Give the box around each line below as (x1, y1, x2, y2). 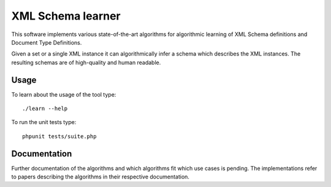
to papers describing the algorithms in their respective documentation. (11, 173, 190, 180)
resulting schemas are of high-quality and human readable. (11, 59, 161, 66)
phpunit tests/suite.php (22, 133, 97, 140)
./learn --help (22, 105, 68, 112)
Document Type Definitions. (11, 38, 82, 46)
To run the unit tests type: (11, 119, 77, 126)
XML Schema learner (11, 9, 121, 23)
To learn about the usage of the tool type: (11, 90, 116, 98)
